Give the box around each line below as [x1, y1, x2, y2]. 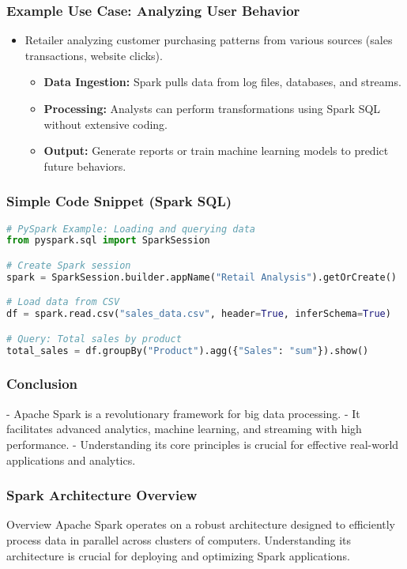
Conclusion [6, 374, 77, 394]
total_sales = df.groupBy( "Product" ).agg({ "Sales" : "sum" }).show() [6, 345, 369, 356]
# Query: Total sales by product [6, 333, 182, 345]
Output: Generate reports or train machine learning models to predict [43, 142, 389, 159]
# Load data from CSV [6, 296, 120, 308]
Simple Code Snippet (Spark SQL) [6, 191, 232, 211]
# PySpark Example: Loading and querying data [6, 223, 255, 235]
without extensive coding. [43, 115, 168, 132]
